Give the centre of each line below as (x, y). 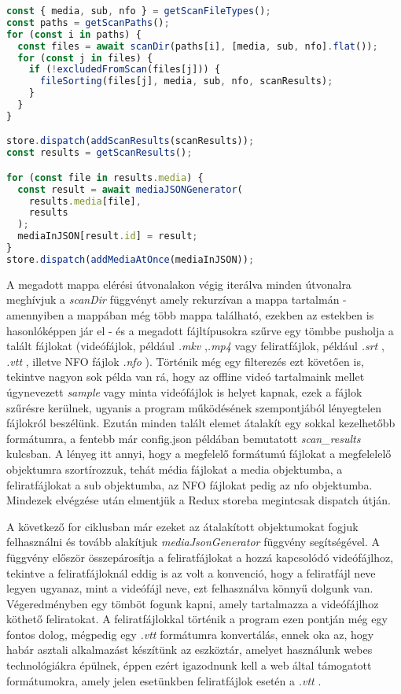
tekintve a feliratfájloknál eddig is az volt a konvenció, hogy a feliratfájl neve (191, 572)
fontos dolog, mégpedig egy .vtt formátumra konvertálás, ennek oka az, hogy (190, 634)
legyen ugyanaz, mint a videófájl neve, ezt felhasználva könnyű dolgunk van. (190, 588)
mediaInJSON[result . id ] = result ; (108, 236)
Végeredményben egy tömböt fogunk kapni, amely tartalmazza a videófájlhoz (193, 603)
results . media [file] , (85, 201)
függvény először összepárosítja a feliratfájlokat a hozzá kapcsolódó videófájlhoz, (200, 557)
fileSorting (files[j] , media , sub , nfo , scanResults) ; (186, 81)
